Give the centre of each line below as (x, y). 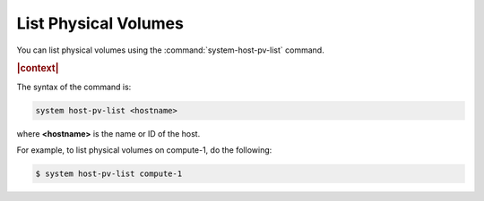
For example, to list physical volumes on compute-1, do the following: (144, 150)
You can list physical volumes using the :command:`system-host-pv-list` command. (170, 50)
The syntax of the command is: (74, 87)
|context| (38, 69)
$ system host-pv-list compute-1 (109, 173)
